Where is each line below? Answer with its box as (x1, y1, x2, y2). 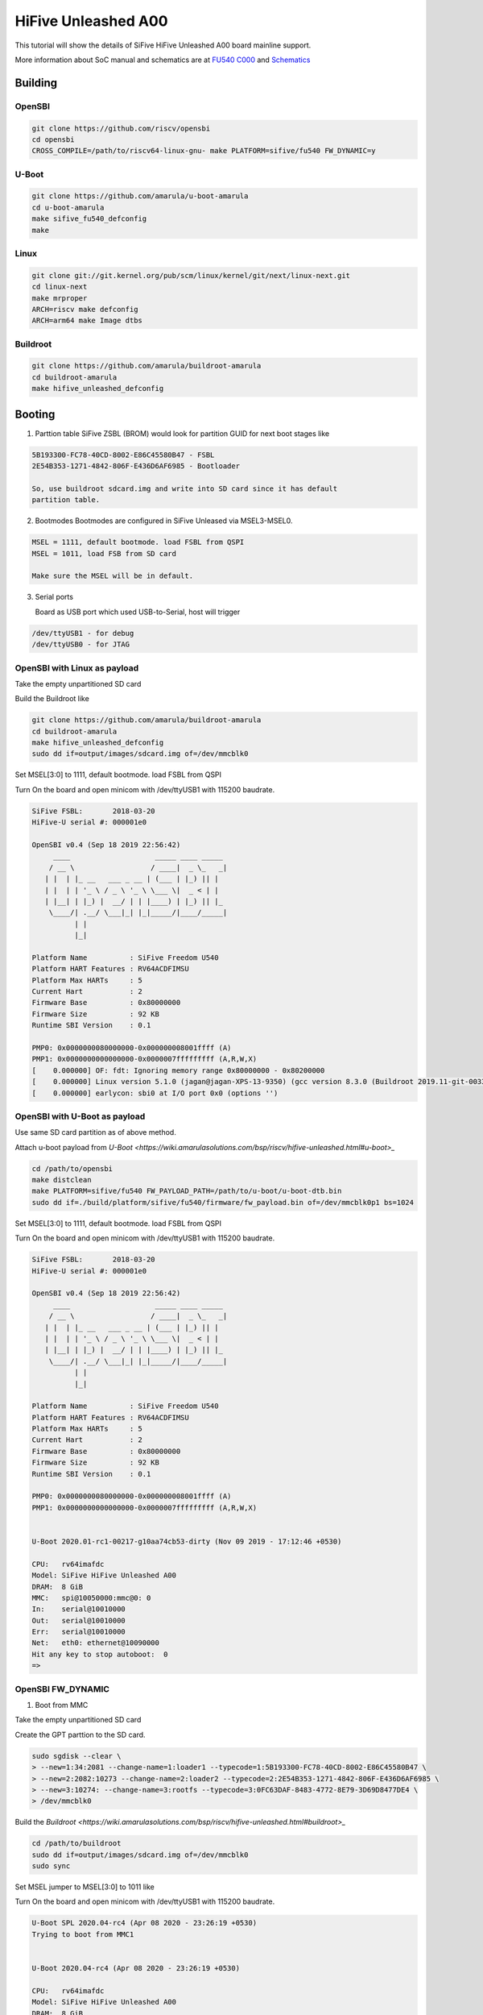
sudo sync (31, 1862, 71, 1871)
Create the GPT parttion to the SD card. (14, 1730, 146, 1739)
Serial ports (35, 592, 74, 602)
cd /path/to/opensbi (31, 1164, 113, 1173)
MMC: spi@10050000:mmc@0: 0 (31, 1593, 151, 1602)
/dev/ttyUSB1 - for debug (31, 629, 134, 638)
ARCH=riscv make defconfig (31, 305, 138, 314)
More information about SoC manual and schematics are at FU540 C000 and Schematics (14, 55, 311, 64)
